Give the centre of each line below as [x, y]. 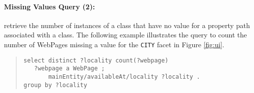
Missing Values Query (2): [50, 6]
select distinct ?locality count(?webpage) [96, 60]
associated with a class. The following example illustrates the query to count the [126, 35]
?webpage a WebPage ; [70, 69]
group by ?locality [55, 85]
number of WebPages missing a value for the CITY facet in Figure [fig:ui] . [114, 44]
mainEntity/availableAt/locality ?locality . [124, 77]
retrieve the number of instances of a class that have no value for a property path [127, 25]
